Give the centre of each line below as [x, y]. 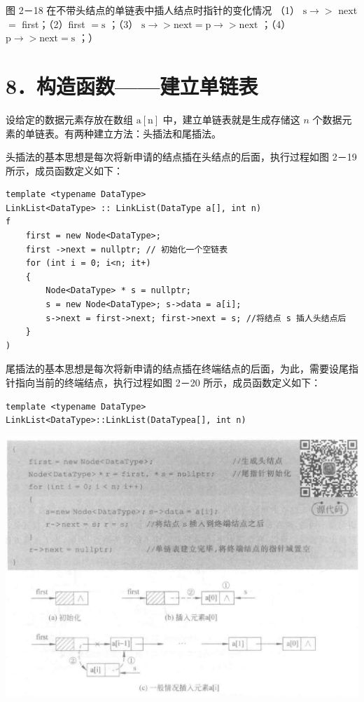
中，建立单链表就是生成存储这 [231, 119]
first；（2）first [54, 23]
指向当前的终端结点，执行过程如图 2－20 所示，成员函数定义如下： [168, 382]
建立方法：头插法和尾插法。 [157, 133]
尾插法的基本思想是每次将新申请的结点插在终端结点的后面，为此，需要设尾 [177, 369]
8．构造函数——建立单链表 [132, 85]
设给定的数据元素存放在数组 [69, 119]
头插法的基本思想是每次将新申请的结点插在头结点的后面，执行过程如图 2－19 [181, 157]
